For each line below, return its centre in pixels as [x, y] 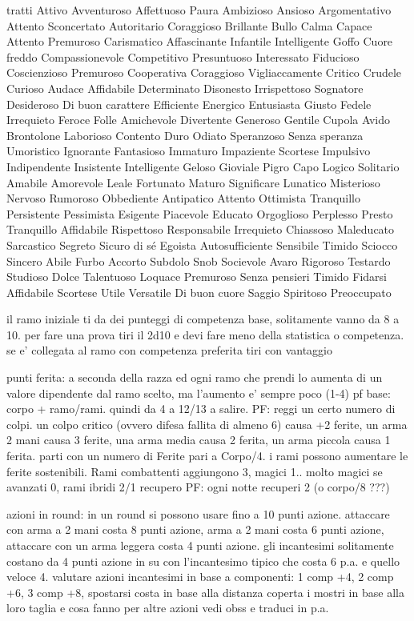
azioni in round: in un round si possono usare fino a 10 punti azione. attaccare [198, 513]
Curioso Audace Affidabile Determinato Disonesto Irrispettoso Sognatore [185, 88]
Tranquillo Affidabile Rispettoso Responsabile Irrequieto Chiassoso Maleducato [201, 229]
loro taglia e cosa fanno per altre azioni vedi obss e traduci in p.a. [168, 608]
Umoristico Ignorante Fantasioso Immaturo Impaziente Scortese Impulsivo [189, 151]
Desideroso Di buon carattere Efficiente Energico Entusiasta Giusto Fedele [189, 104]
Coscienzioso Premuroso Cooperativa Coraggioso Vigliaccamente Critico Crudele [204, 72]
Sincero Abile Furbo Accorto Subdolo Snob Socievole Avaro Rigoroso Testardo [199, 260]
